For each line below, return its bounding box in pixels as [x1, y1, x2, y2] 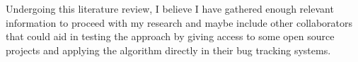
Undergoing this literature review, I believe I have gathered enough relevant [6, 1, 334, 15]
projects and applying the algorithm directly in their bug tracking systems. [6, 42, 331, 57]
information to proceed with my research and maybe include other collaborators [6, 15, 353, 30]
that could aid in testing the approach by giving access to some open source [6, 29, 335, 44]
